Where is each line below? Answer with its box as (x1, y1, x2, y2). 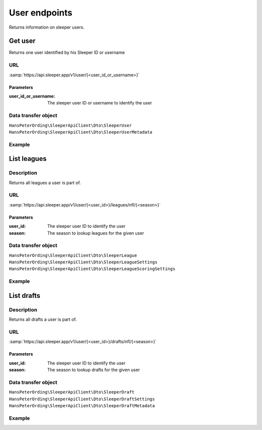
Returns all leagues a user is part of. (9, 180, 81, 186)
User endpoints (9, 7, 73, 18)
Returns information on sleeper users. (9, 24, 85, 30)
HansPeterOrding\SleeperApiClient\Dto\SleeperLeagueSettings (9, 259, 158, 265)
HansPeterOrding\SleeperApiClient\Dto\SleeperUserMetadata (9, 129, 153, 135)
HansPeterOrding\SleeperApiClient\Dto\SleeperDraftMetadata (9, 403, 155, 409)
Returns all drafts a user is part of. (9, 316, 77, 323)
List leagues (9, 155, 47, 163)
